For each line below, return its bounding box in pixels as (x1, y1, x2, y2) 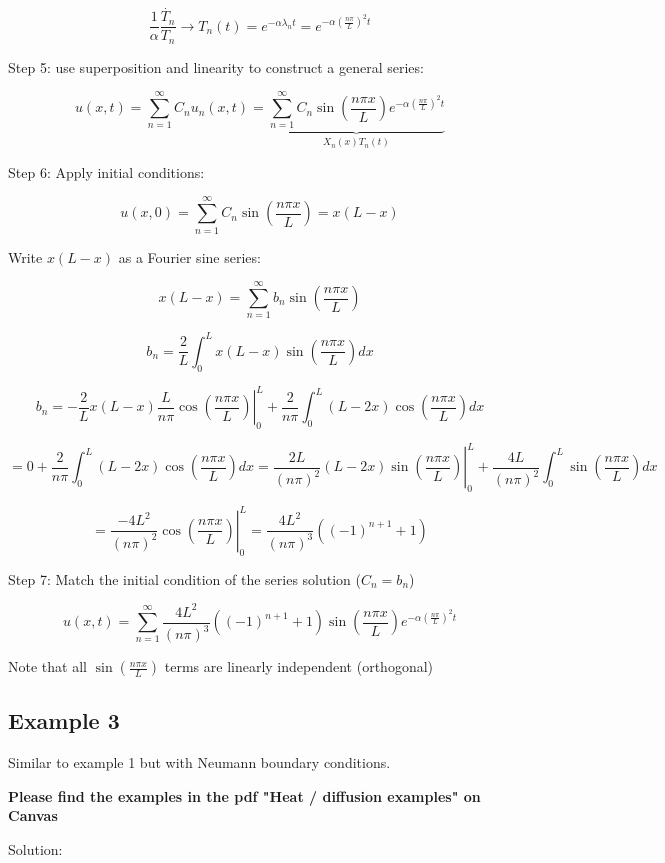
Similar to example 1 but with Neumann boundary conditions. (8, 752, 391, 773)
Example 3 (8, 705, 120, 736)
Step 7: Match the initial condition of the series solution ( (8, 568, 362, 589)
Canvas (8, 805, 58, 826)
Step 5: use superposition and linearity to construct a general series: (8, 56, 424, 77)
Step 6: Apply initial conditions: (8, 161, 205, 182)
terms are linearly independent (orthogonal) (164, 656, 433, 677)
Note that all (8, 656, 87, 677)
